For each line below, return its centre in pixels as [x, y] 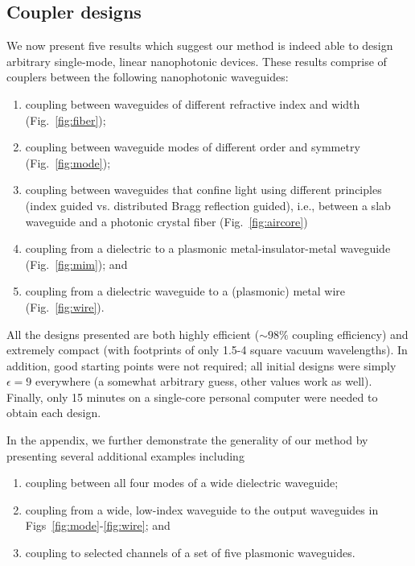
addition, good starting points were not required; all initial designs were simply [201, 365]
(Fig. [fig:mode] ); [68, 162]
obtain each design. [54, 413]
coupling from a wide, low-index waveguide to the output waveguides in [202, 509]
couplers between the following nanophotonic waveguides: [148, 77]
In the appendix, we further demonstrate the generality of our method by [187, 440]
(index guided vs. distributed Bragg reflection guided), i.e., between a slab [208, 205]
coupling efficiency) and [350, 334]
